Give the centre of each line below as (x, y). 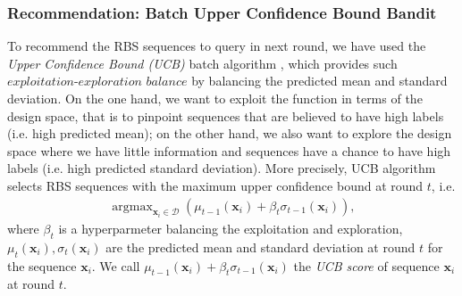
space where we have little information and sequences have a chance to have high (229, 150)
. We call (116, 265)
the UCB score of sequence (366, 265)
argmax (132, 206)
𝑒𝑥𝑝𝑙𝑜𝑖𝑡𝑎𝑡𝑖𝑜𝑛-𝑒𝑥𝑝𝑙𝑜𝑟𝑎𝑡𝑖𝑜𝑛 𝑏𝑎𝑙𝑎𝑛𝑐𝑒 (97, 82)
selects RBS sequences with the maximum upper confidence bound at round (215, 185)
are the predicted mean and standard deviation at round (260, 247)
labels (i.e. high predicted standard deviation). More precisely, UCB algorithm (222, 168)
